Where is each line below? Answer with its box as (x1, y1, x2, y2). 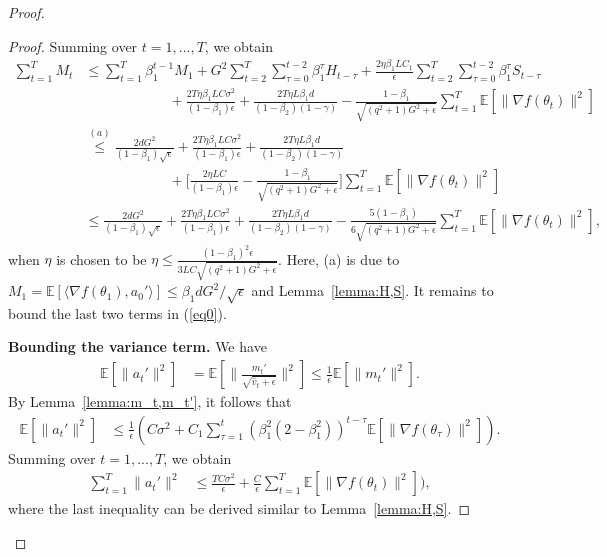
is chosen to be (56, 248, 147, 269)
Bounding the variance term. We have (8, 336, 267, 357)
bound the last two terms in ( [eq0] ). (8, 302, 227, 323)
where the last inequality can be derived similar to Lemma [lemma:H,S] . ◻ (8, 498, 471, 519)
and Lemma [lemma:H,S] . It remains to (251, 280, 494, 301)
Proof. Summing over (8, 35, 138, 56)
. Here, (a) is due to (278, 248, 400, 269)
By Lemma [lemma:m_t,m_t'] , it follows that (8, 391, 292, 412)
